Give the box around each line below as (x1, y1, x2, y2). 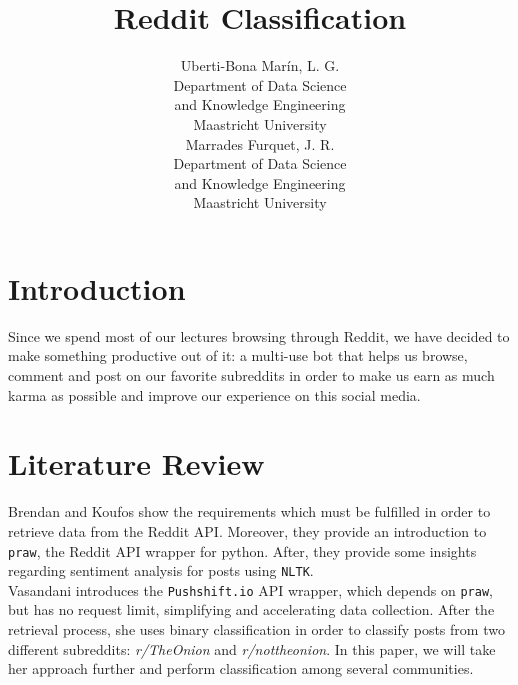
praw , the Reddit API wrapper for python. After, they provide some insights (8, 540, 477, 561)
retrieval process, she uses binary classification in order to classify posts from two (8, 619, 505, 640)
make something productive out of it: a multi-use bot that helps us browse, (8, 345, 468, 366)
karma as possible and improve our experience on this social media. (8, 384, 421, 405)
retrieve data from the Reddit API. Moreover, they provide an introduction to (8, 520, 487, 541)
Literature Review (8, 443, 265, 484)
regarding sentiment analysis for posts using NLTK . (8, 560, 314, 581)
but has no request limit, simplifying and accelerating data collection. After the (8, 599, 495, 620)
